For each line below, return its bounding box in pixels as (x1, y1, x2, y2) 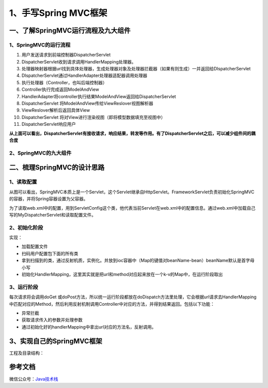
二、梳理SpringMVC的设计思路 (9, 164, 105, 172)
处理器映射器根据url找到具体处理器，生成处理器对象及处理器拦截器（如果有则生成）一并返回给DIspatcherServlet (21, 66, 251, 72)
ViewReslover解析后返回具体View (21, 107, 90, 113)
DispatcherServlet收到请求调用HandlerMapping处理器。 (21, 58, 136, 64)
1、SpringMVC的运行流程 (9, 41, 70, 48)
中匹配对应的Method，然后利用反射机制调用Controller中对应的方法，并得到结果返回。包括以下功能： (9, 301, 215, 307)
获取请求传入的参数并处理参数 (21, 317, 83, 323)
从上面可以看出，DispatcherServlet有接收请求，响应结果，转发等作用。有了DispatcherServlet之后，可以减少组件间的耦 (9, 130, 256, 136)
